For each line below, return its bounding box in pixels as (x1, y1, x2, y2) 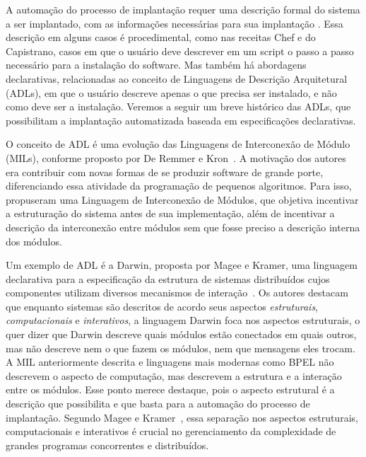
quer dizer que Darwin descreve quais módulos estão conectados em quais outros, (6, 327, 357, 342)
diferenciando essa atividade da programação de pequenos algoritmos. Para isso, (6, 178, 352, 193)
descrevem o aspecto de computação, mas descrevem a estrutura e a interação (6, 368, 342, 383)
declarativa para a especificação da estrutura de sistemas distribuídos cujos (6, 271, 330, 286)
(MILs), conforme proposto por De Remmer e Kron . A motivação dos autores (6, 150, 346, 165)
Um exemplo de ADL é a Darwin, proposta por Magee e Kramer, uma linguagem (6, 258, 358, 272)
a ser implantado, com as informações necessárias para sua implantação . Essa (6, 16, 343, 30)
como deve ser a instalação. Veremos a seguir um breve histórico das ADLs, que (6, 99, 351, 114)
